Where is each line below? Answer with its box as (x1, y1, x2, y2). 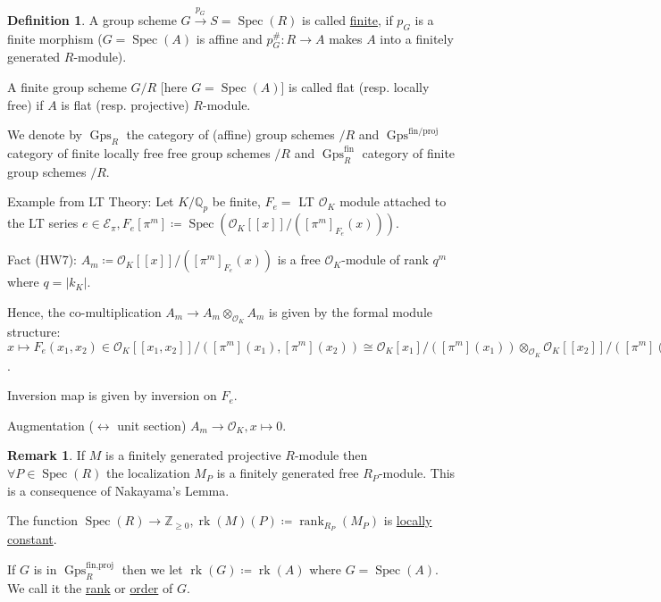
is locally (383, 511, 432, 530)
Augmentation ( (7, 415, 94, 434)
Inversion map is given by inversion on (7, 386, 217, 405)
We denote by (7, 125, 82, 144)
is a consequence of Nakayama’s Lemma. (7, 481, 230, 499)
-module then (294, 446, 368, 464)
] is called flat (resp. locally (280, 77, 430, 96)
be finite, (212, 192, 261, 211)
